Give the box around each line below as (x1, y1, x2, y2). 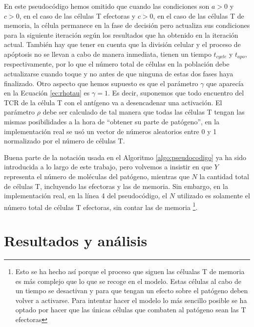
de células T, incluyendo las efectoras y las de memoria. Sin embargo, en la (4, 181, 228, 191)
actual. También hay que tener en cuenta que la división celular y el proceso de (4, 39, 241, 49)
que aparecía (206, 78, 244, 88)
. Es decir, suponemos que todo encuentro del (107, 88, 244, 98)
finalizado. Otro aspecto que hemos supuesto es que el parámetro (4, 78, 198, 88)
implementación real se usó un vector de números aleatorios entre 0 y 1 (4, 126, 217, 136)
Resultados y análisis (4, 231, 148, 251)
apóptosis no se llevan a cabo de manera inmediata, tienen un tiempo (4, 48, 212, 59)
